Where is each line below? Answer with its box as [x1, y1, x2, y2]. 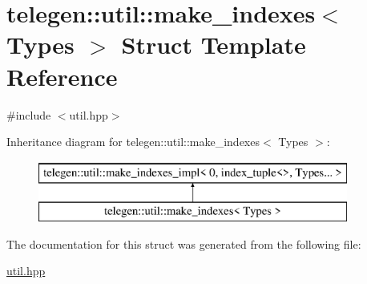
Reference [6, 59, 118, 92]
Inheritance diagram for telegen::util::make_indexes [6, 133, 260, 150]
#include [6, 106, 51, 123]
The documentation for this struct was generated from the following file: [6, 235, 361, 252]
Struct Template [121, 28, 306, 61]
